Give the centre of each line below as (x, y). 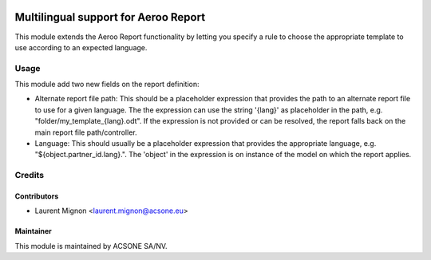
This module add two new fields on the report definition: (107, 85)
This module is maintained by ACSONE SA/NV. (91, 246)
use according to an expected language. (81, 47)
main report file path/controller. (86, 132)
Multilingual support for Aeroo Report (110, 17)
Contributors (37, 196)
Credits (29, 175)
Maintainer (33, 231)
